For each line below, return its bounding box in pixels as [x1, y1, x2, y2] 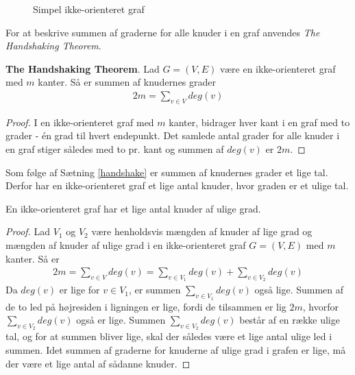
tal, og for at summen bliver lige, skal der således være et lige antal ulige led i [5, 329, 332, 343]
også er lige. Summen [76, 313, 166, 327]
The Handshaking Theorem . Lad [5, 61, 160, 75]
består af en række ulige [239, 313, 340, 327]
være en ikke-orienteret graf [219, 61, 336, 75]
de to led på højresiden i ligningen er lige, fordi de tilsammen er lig [5, 299, 286, 313]
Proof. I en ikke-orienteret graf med [5, 114, 154, 129]
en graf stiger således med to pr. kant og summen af [5, 141, 224, 156]
